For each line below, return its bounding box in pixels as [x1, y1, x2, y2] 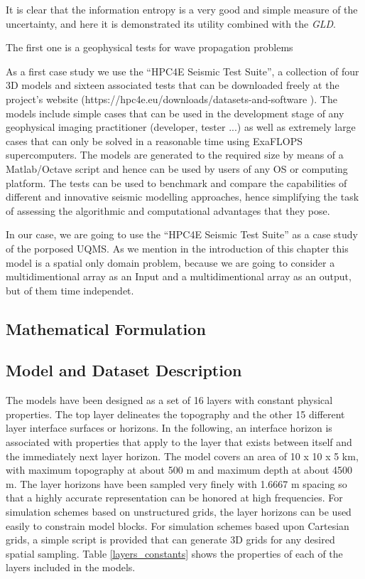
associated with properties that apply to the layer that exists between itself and [6, 435, 352, 450]
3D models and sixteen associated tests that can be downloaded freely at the [6, 78, 339, 92]
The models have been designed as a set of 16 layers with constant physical [6, 393, 333, 408]
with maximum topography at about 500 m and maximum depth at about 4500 [6, 462, 353, 477]
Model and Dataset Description [6, 359, 242, 381]
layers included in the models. [6, 560, 136, 575]
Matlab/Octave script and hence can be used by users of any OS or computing [6, 161, 348, 176]
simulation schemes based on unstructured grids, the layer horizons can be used [6, 504, 352, 519]
